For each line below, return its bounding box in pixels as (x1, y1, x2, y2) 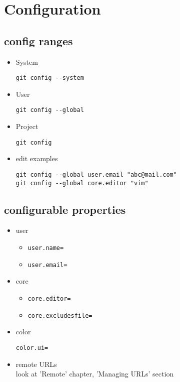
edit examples (15, 153, 58, 164)
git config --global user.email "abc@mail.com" (15, 171, 177, 178)
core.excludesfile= (27, 312, 92, 319)
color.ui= (15, 344, 48, 351)
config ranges (4, 33, 73, 48)
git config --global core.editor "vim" (15, 179, 148, 187)
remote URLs (15, 358, 57, 369)
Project (15, 121, 38, 132)
